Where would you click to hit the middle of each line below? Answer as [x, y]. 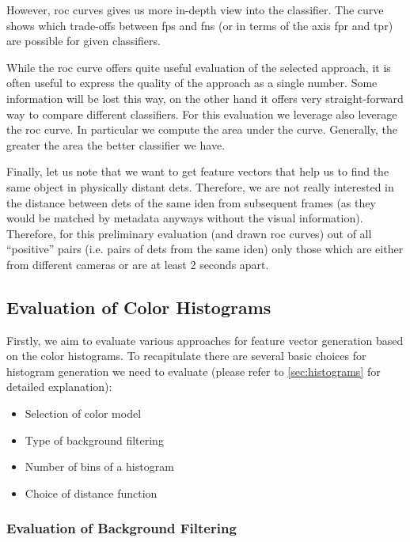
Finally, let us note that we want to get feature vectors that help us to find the [198, 171]
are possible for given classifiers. [84, 41]
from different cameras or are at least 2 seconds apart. [138, 264]
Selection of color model [83, 413]
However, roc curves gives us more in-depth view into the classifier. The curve [195, 9]
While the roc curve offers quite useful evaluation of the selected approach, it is [199, 67]
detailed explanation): [59, 387]
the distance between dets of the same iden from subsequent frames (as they [191, 202]
